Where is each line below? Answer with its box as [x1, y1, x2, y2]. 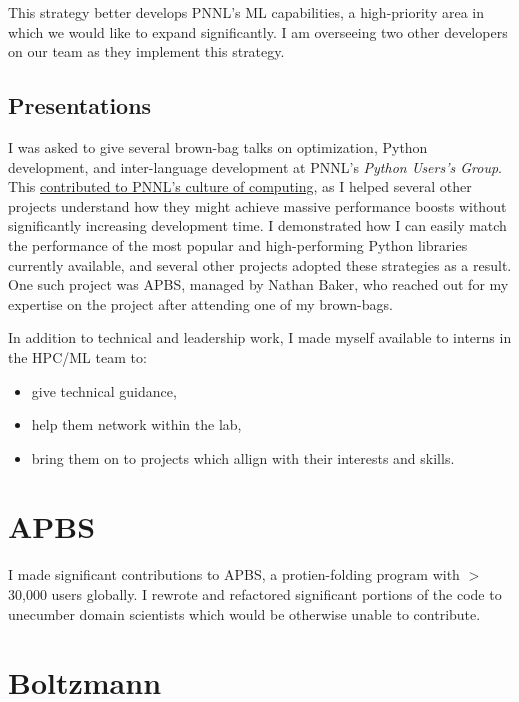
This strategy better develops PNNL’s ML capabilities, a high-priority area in [8, 2, 485, 22]
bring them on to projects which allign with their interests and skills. [31, 447, 455, 468]
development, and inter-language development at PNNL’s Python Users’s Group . [8, 156, 502, 177]
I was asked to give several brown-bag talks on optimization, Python [8, 136, 428, 157]
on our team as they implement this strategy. [8, 41, 285, 62]
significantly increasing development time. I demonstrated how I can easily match [8, 215, 507, 236]
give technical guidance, [31, 380, 177, 401]
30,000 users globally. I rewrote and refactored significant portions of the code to [8, 584, 502, 605]
